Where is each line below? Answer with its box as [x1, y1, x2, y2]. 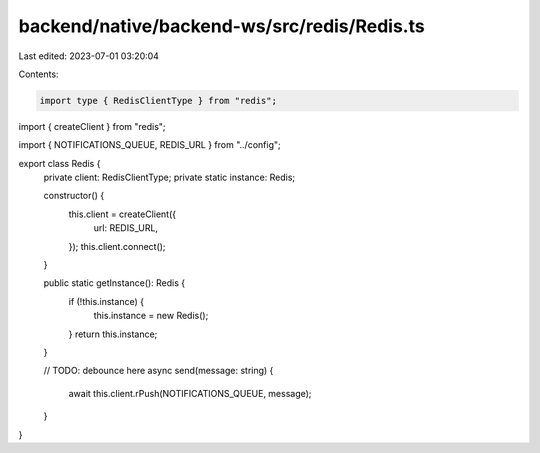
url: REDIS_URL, [93, 222, 159, 234]
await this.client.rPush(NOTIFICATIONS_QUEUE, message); [68, 387, 312, 399]
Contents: [18, 68, 59, 80]
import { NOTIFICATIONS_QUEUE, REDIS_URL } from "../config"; [18, 139, 281, 151]
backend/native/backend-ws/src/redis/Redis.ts [18, 15, 425, 37]
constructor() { [43, 190, 105, 202]
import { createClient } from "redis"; [18, 120, 166, 132]
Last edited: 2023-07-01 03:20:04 [18, 50, 160, 62]
